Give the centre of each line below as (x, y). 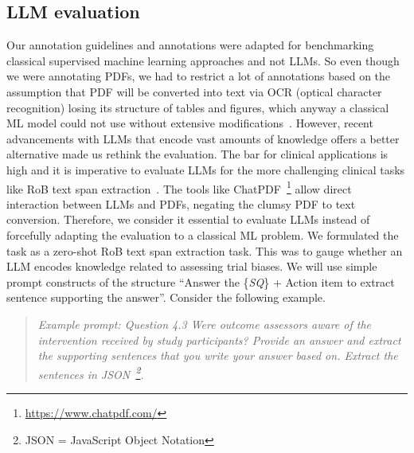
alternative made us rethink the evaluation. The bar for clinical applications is (197, 154)
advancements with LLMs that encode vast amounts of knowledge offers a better (203, 138)
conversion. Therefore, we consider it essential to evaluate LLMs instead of (188, 219)
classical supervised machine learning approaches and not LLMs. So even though (203, 60)
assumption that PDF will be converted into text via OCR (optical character (194, 91)
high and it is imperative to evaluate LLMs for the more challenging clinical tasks (206, 169)
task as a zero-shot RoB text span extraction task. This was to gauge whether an (205, 250)
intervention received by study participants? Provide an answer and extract (219, 340)
